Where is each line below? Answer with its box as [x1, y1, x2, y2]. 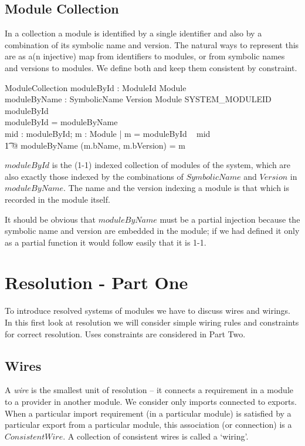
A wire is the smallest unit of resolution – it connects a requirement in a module [5, 384, 293, 396]
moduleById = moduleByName [5, 116, 118, 128]
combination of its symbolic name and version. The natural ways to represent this [5, 38, 299, 51]
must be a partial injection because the [160, 213, 300, 225]
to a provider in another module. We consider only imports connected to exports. [5, 395, 297, 407]
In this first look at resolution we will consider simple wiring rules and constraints [5, 316, 299, 328]
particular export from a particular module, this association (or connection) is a [5, 418, 292, 431]
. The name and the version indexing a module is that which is [63, 182, 289, 194]
